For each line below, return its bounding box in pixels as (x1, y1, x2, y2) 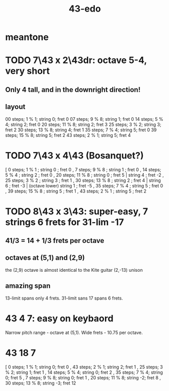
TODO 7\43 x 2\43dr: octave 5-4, (5, 55, 147, 66)
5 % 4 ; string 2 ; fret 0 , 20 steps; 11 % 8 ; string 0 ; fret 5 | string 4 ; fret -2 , (5, 172, 164, 178)
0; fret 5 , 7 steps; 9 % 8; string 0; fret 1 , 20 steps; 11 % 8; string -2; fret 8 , (5, 374, 161, 380)
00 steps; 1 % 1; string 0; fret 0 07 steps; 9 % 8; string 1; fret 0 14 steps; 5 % (5, 116, 163, 122)
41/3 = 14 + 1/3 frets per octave (5, 236, 104, 245)
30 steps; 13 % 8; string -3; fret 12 (5, 380, 77, 386)
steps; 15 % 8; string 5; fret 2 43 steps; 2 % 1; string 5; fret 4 (5, 132, 131, 138)
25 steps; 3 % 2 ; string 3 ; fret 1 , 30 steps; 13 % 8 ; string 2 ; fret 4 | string (5, 177, 161, 183)
